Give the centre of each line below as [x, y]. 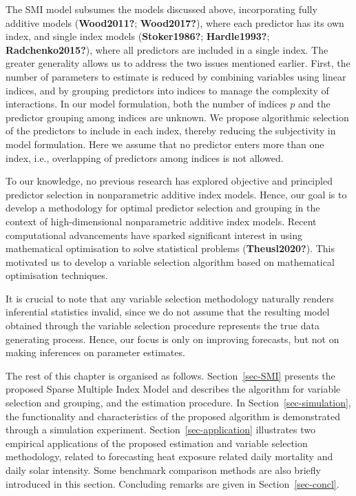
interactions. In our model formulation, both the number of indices [146, 104]
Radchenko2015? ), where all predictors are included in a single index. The [167, 49]
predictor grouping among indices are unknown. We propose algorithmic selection [177, 117]
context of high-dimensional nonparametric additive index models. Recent [161, 221]
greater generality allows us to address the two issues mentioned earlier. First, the [178, 63]
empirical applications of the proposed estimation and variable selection [157, 443]
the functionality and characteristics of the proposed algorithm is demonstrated [173, 416]
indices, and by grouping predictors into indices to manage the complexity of [167, 90]
